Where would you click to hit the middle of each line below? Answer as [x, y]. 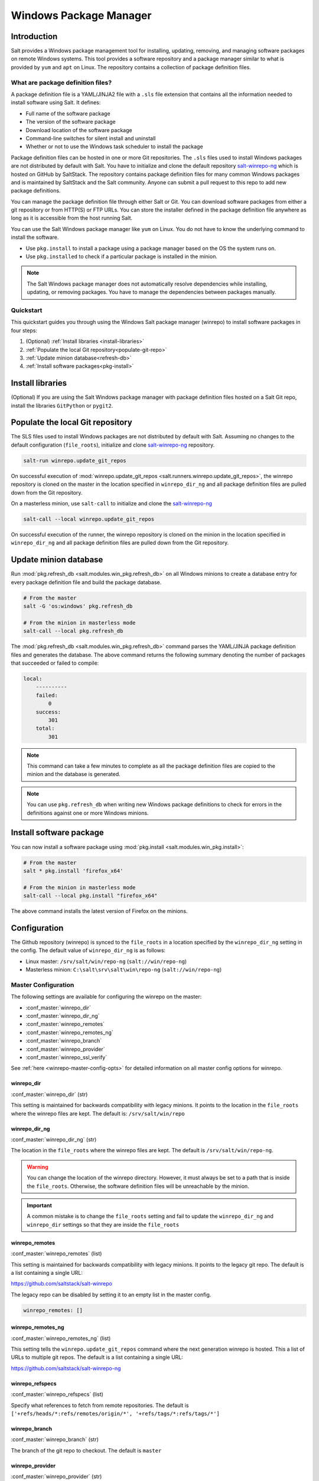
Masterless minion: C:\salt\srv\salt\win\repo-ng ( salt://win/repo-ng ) [124, 970]
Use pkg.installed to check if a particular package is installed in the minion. [122, 257]
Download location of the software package [79, 130]
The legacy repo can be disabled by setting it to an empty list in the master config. [111, 1294]
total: [45, 728]
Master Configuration [43, 985]
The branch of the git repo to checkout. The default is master [86, 1450]
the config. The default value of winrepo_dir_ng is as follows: [88, 950]
